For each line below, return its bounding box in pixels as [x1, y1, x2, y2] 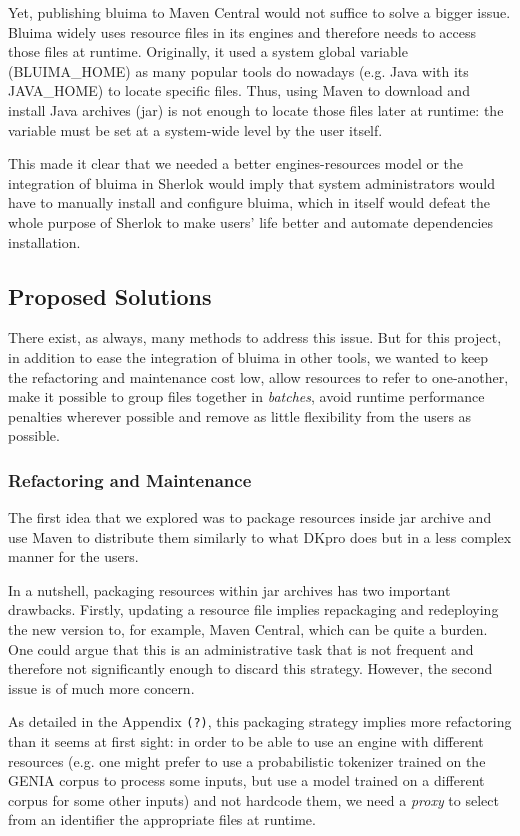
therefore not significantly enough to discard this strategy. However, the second [8, 658, 493, 679]
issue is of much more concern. [8, 677, 195, 698]
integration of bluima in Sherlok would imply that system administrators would [8, 172, 496, 193]
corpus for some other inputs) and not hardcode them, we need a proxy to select [8, 789, 499, 810]
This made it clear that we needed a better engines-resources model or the [8, 153, 464, 174]
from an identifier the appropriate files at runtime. [8, 809, 316, 830]
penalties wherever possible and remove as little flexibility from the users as [8, 405, 472, 426]
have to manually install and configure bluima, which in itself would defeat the [8, 192, 491, 213]
